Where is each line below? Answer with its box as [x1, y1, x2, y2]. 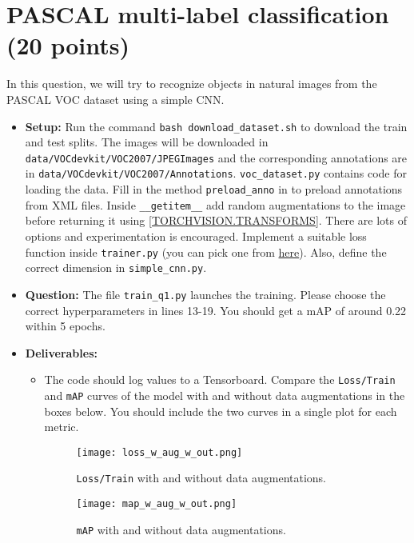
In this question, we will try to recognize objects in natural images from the [6, 75, 377, 92]
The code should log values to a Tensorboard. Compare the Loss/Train [44, 371, 396, 388]
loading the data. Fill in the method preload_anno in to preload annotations [25, 181, 403, 198]
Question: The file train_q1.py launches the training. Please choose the [25, 285, 386, 302]
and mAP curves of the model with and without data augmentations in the [44, 386, 405, 403]
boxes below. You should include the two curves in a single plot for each [44, 402, 397, 419]
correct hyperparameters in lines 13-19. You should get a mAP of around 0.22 [25, 301, 407, 318]
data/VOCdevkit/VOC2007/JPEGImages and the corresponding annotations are [25, 149, 408, 166]
